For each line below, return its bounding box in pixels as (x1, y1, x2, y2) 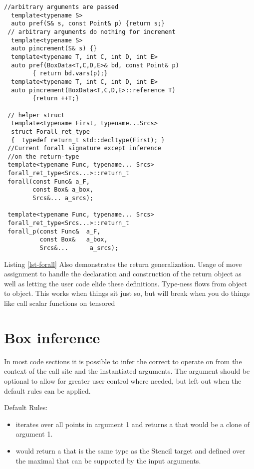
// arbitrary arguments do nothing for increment (7, 28, 176, 35)
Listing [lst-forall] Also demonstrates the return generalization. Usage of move (4, 258, 242, 269)
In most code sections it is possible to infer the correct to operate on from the (4, 356, 242, 366)
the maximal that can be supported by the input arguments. (15, 455, 201, 466)
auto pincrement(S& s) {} (11, 45, 97, 52)
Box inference (4, 327, 100, 347)
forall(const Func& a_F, (7, 178, 90, 185)
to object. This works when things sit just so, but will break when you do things (4, 288, 250, 298)
